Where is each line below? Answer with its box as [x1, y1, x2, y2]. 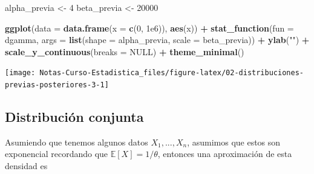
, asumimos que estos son [187, 135, 281, 148]
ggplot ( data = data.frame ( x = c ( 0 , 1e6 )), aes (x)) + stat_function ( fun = [5, 21, 294, 34]
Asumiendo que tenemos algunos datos [5, 135, 148, 148]
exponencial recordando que [5, 147, 108, 160]
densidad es [5, 159, 48, 172]
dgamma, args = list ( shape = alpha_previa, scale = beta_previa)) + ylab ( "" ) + [5, 33, 310, 46]
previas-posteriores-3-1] [5, 81, 109, 90]
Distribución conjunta [5, 107, 144, 126]
